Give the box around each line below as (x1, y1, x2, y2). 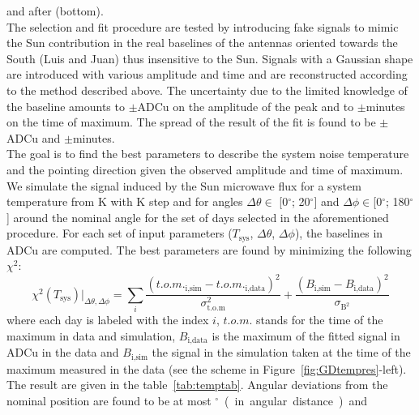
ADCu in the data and (6, 344, 119, 361)
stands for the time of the (255, 311, 383, 328)
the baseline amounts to (6, 97, 125, 114)
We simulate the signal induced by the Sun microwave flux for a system (6, 177, 361, 194)
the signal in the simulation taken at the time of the (152, 344, 411, 361)
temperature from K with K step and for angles (6, 193, 243, 210)
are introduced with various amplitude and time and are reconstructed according (6, 66, 408, 83)
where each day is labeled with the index (6, 311, 209, 328)
